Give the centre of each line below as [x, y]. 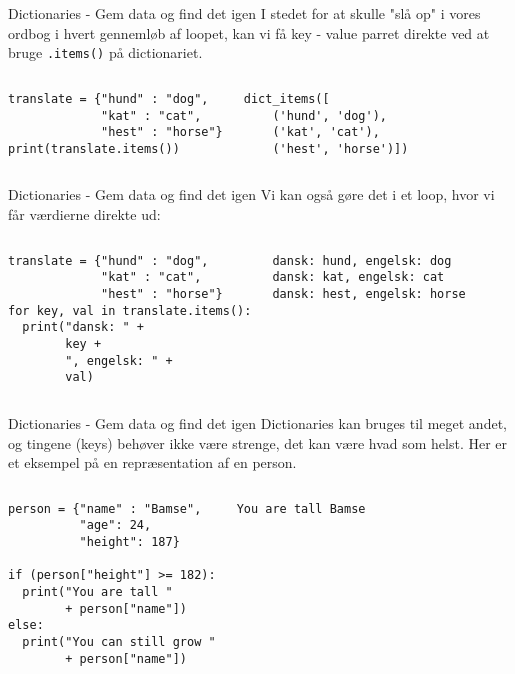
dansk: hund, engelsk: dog [362, 260]
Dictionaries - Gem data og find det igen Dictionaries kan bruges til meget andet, [257, 422]
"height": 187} [129, 542]
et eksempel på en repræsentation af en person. [152, 462]
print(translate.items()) [94, 148]
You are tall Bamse [301, 508]
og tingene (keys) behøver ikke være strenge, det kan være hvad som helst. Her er [258, 442]
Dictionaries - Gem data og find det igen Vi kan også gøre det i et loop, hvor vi [251, 194]
